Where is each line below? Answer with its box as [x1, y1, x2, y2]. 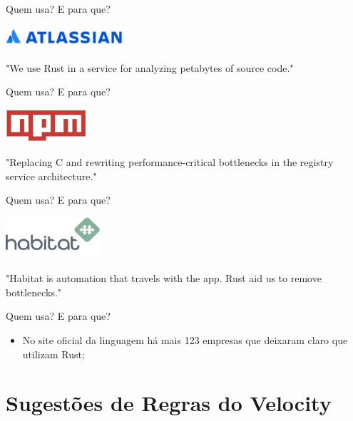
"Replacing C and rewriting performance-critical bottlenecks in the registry [6, 155, 334, 170]
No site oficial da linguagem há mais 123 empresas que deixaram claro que [22, 333, 348, 348]
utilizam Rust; [22, 346, 85, 361]
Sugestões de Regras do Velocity [6, 388, 332, 417]
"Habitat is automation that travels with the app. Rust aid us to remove [6, 271, 322, 286]
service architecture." [6, 168, 97, 183]
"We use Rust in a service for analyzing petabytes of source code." [6, 60, 294, 75]
